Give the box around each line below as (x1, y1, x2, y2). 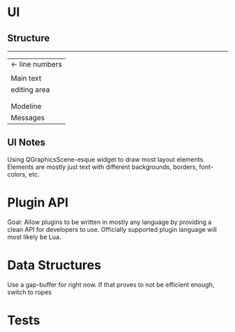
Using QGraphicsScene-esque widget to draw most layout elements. (7, 155, 205, 163)
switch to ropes (7, 288, 52, 296)
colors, (7, 170, 27, 179)
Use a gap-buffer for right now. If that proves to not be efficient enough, (7, 280, 215, 289)
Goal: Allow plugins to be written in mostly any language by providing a (7, 218, 212, 226)
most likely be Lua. (7, 233, 62, 241)
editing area (10, 85, 50, 95)
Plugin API (7, 195, 69, 210)
